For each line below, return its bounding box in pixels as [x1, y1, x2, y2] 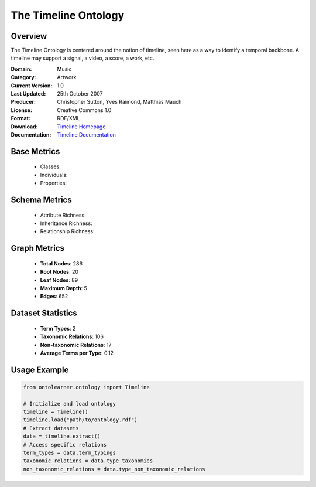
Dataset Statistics [11, 308, 77, 318]
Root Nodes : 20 [40, 268, 79, 275]
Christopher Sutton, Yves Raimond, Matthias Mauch [57, 98, 182, 105]
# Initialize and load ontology [23, 400, 116, 407]
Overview [11, 31, 47, 41]
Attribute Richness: [40, 212, 86, 219]
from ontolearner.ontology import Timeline [23, 384, 150, 390]
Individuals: [40, 171, 68, 178]
